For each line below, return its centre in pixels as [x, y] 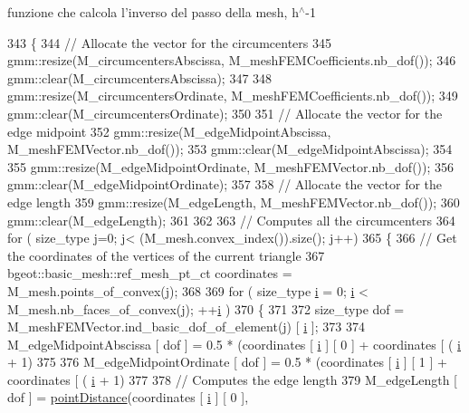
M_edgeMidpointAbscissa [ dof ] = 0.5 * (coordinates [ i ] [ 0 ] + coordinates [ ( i [234, 344]
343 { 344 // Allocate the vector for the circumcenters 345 [169, 42]
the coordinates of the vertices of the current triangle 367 [166, 255]
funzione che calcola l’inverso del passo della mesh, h [153, 12]
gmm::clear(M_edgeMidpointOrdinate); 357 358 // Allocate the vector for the [225, 184]
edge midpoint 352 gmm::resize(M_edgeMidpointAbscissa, [169, 131]
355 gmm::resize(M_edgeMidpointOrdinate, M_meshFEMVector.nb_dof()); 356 [231, 166]
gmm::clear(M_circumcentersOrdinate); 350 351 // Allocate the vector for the [225, 113]
